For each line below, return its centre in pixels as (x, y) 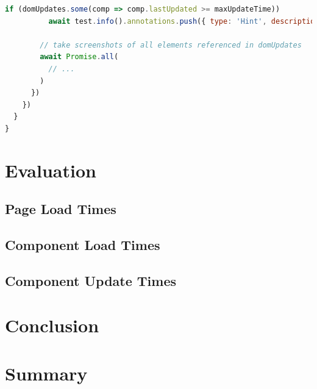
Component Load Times (83, 245)
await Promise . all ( (79, 57)
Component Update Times (91, 280)
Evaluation (51, 170)
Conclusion (52, 325)
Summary (46, 373)
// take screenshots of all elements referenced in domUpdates (171, 45)
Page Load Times (61, 209)
